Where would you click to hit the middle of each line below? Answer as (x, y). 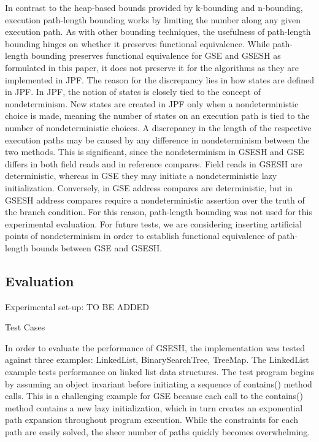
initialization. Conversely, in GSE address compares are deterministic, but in (149, 187)
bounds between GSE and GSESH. (97, 247)
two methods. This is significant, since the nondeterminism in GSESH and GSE (155, 152)
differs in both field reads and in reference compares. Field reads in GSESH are (154, 163)
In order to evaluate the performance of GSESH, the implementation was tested (155, 347)
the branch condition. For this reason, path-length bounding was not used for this (159, 212)
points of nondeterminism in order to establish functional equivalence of (140, 236)
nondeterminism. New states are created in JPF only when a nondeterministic (152, 103)
